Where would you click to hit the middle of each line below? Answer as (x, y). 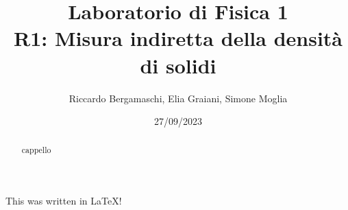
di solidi (178, 65)
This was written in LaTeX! (64, 201)
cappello (36, 150)
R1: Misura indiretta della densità (178, 38)
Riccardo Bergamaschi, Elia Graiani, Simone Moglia (178, 98)
